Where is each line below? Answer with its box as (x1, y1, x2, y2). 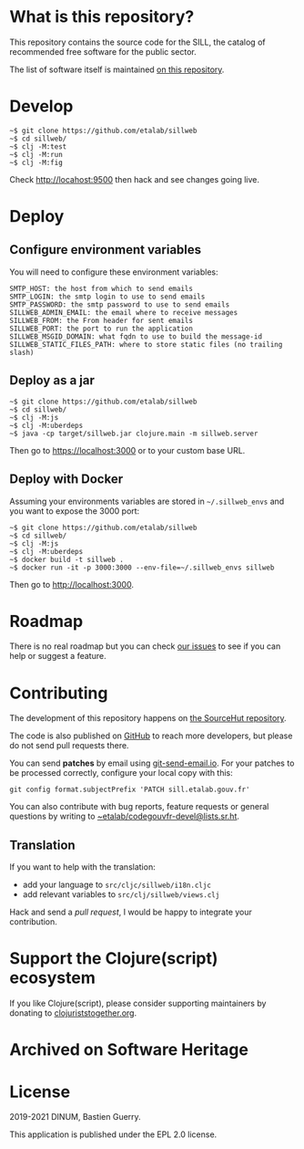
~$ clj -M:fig (9, 158, 64, 167)
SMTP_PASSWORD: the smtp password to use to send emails (9, 299, 230, 309)
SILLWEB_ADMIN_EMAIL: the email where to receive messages (9, 308, 238, 317)
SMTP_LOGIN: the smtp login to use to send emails (9, 292, 206, 301)
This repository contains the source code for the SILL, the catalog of (9, 37, 266, 47)
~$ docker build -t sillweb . (9, 555, 125, 564)
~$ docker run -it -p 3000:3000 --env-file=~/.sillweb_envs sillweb (9, 563, 275, 572)
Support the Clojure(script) (9, 948, 218, 969)
